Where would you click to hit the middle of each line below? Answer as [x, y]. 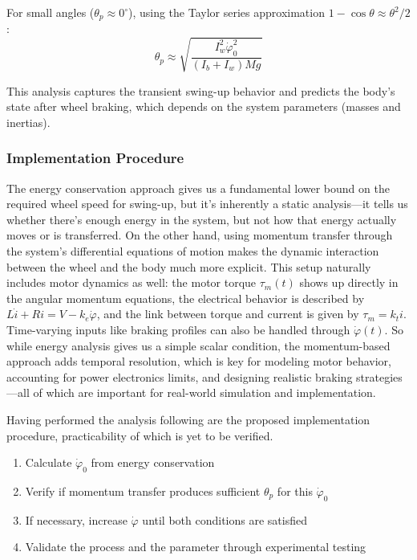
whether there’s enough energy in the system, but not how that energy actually [202, 219]
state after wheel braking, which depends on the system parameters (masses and [204, 106]
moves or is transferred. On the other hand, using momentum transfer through [200, 235]
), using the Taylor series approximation [226, 12]
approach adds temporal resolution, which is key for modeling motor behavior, [199, 361]
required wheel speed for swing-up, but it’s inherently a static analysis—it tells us [207, 204]
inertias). [28, 122]
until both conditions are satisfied [225, 519]
